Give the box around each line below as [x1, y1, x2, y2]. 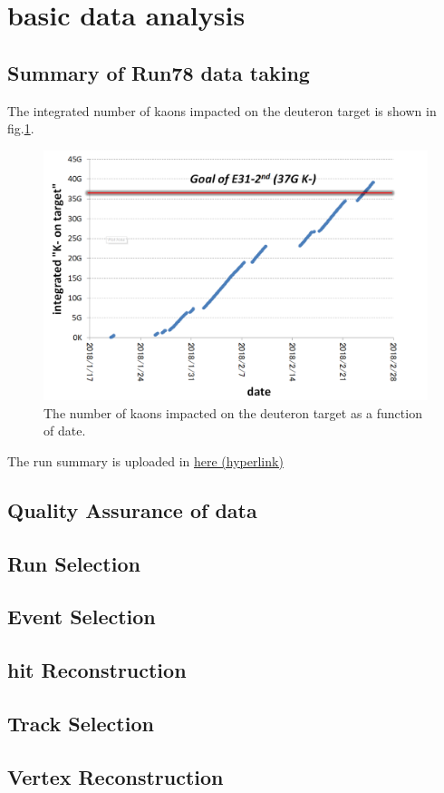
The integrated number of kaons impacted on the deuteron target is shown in [7, 101, 437, 120]
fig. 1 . [7, 119, 34, 138]
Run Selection [7, 549, 140, 577]
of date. [43, 421, 86, 440]
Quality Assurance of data [7, 495, 257, 524]
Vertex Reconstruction [7, 762, 224, 790]
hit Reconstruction [7, 656, 187, 684]
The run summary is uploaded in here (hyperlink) [7, 451, 284, 470]
